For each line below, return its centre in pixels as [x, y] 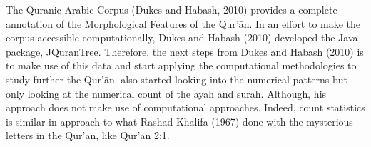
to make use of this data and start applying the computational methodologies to [181, 65]
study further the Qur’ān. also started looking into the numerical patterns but [177, 79]
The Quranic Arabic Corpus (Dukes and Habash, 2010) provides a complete [172, 9]
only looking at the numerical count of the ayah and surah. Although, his [166, 93]
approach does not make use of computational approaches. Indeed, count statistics [185, 107]
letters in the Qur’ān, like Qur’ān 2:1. [88, 135]
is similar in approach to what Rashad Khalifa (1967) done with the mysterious [179, 121]
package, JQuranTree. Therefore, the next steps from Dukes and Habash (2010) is [185, 51]
